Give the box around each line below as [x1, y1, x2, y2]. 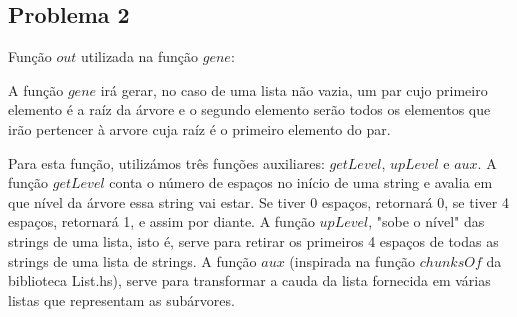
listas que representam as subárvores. [8, 289, 235, 310]
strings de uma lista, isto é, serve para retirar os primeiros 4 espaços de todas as [8, 230, 499, 251]
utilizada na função [80, 46, 199, 67]
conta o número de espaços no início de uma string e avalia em [109, 172, 493, 193]
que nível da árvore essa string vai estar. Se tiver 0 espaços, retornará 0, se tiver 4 [8, 191, 509, 212]
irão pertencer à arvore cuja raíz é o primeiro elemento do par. [8, 118, 391, 139]
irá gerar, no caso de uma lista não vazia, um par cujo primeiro [100, 79, 488, 100]
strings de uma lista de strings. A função [8, 250, 257, 271]
